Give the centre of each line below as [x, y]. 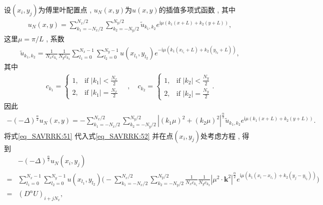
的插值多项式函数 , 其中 [197, 9]
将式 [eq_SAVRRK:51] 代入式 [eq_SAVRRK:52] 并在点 [89, 135]
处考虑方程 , [220, 135]
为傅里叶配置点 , [65, 9]
